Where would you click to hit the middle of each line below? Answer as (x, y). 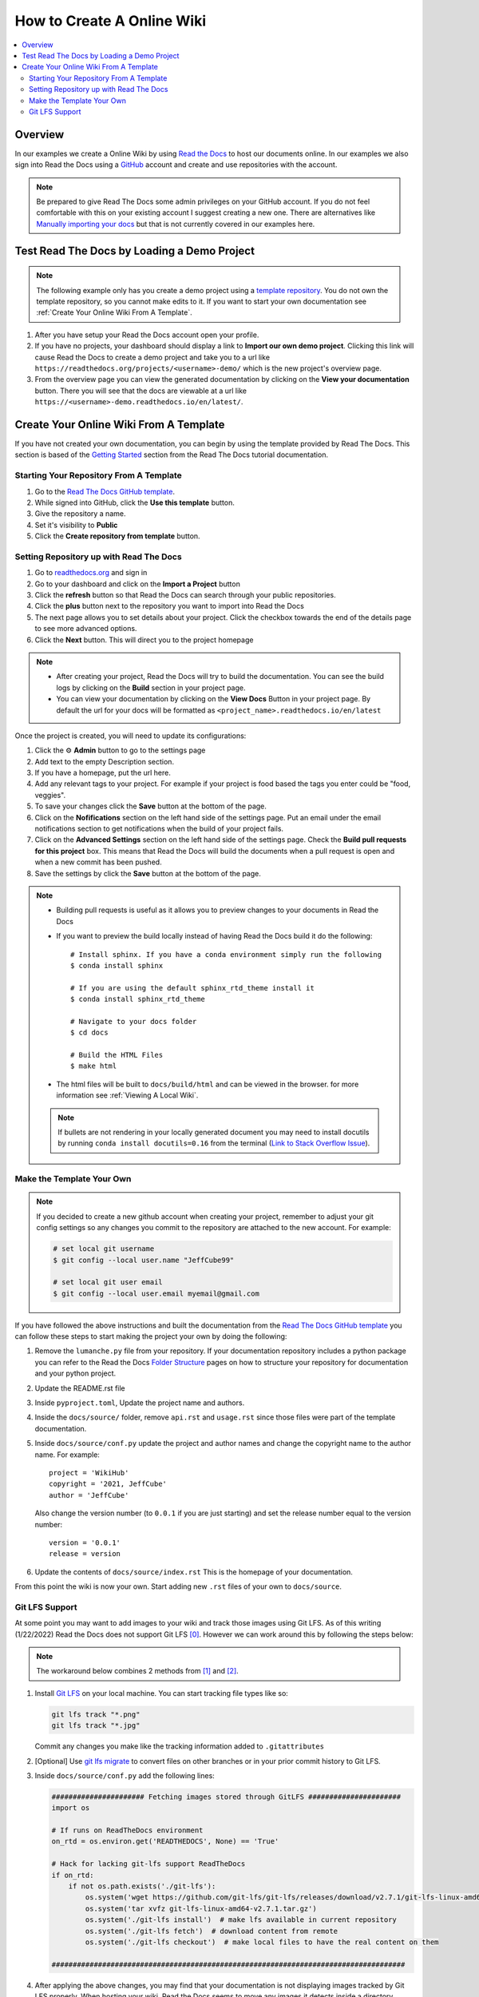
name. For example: (67, 1455)
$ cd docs (89, 1033)
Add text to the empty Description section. (105, 761)
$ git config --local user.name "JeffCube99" (144, 1260)
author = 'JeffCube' (89, 1495)
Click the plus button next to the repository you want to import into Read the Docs (170, 606)
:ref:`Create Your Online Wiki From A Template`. (115, 312)
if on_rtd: (73, 1875)
